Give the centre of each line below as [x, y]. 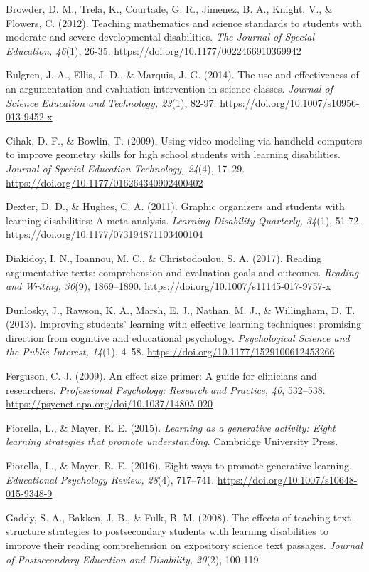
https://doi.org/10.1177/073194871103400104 [105, 234]
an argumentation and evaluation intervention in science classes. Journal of [170, 88]
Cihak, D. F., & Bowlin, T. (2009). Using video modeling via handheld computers [184, 140]
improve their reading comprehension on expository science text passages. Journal [184, 545]
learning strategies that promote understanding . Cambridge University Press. [172, 441]
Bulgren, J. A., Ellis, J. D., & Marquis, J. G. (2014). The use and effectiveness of [182, 74]
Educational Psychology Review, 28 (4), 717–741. [110, 479]
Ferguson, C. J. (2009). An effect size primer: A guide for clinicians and [161, 376]
